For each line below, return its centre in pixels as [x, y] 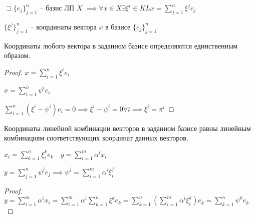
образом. [17, 55]
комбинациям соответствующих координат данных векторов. [96, 138]
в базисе [118, 26]
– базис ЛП [57, 7]
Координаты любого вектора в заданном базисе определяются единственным [121, 45]
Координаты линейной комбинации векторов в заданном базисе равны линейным [127, 128]
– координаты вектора [63, 26]
